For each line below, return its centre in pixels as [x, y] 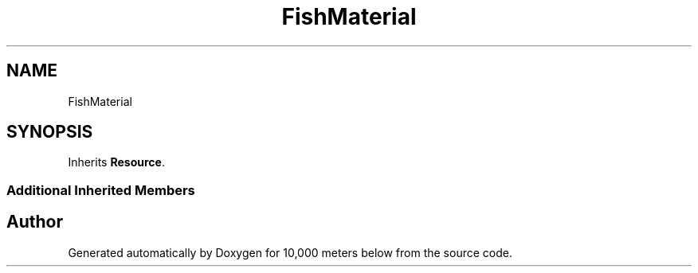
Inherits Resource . [116, 162]
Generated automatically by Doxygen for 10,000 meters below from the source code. [290, 252]
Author [35, 222]
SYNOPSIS [50, 132]
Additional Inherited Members [101, 190]
